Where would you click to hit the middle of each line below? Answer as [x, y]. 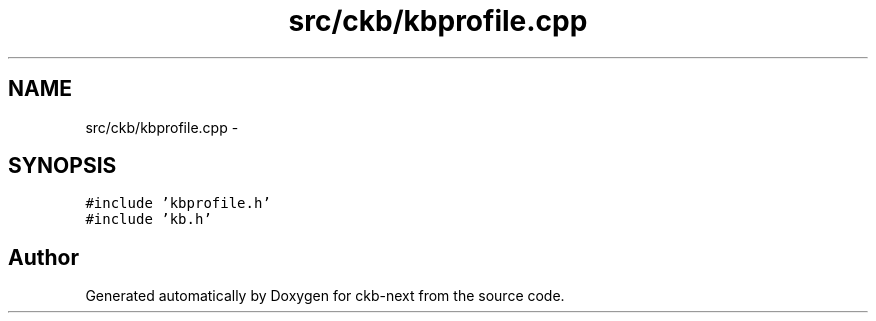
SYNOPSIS [62, 166]
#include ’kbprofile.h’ [178, 203]
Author [43, 257]
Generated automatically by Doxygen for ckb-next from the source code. [325, 296]
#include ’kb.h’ [148, 219]
